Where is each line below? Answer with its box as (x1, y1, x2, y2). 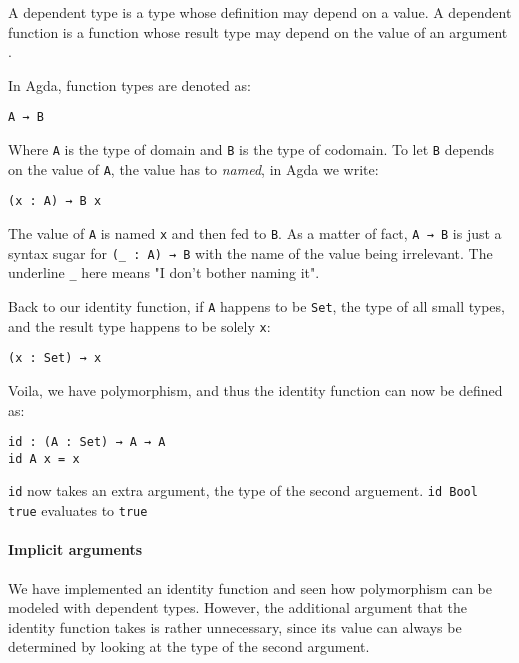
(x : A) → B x (8, 194, 102, 209)
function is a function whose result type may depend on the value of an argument (8, 21, 508, 42)
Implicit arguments (8, 539, 142, 560)
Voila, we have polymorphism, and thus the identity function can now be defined (8, 379, 503, 400)
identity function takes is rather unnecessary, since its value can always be (8, 616, 462, 637)
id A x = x (8, 451, 80, 466)
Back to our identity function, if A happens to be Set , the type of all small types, (8, 295, 505, 316)
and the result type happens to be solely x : (8, 315, 271, 336)
